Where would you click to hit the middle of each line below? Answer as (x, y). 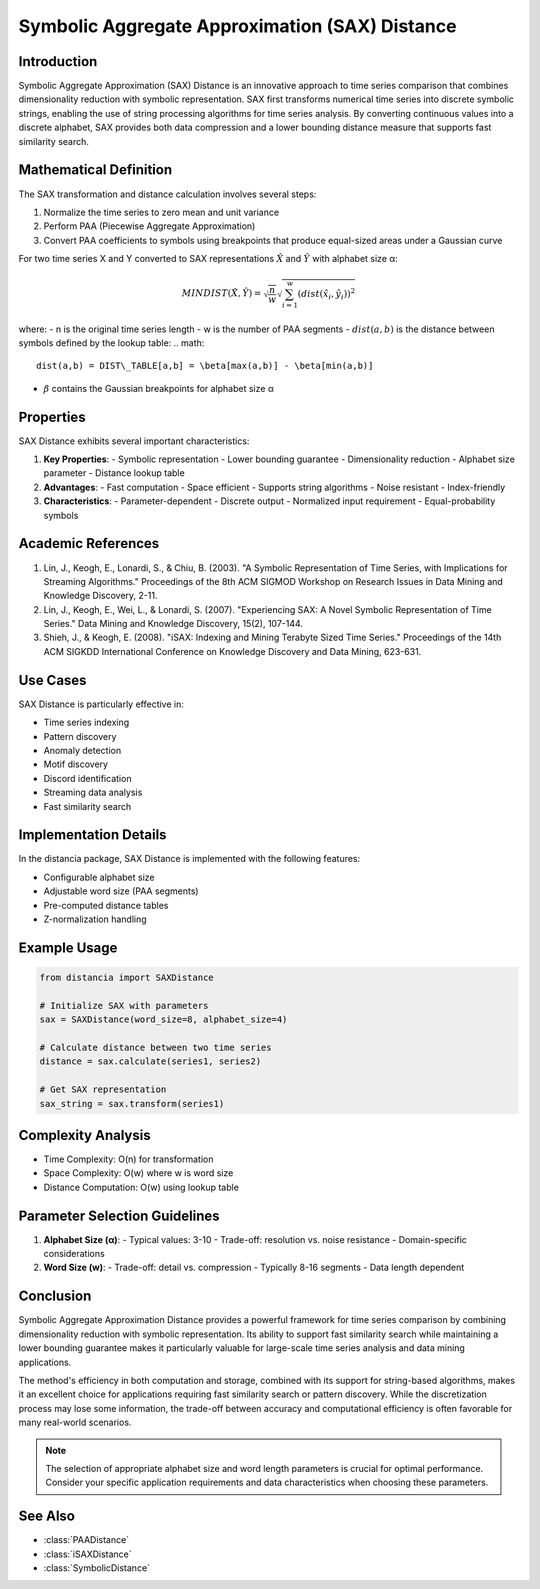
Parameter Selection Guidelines (119, 1215)
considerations (74, 1254)
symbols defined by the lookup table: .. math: (111, 342)
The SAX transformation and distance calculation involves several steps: (167, 194)
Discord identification (87, 778)
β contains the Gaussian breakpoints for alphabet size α (158, 388)
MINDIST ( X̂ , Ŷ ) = (221, 293)
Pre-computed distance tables (106, 905)
